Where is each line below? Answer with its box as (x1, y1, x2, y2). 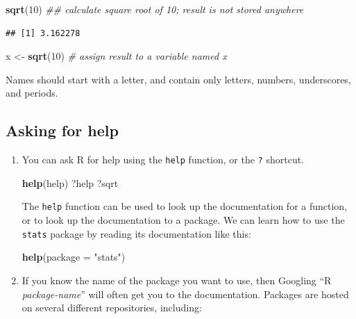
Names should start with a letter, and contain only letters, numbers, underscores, (6, 72, 351, 86)
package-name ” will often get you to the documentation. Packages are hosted (22, 286, 349, 301)
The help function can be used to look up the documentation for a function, (22, 199, 348, 213)
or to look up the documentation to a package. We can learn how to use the (22, 213, 345, 227)
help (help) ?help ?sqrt (22, 175, 119, 190)
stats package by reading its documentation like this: (22, 226, 251, 240)
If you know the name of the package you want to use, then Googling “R (22, 272, 332, 287)
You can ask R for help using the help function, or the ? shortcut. (22, 152, 305, 167)
